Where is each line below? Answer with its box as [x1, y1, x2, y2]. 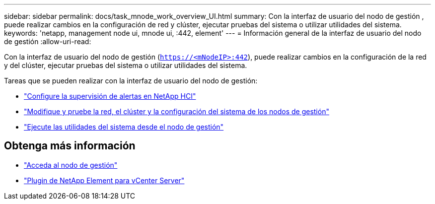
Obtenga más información [4, 139, 136, 152]
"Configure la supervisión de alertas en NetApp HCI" [24, 92, 196, 100]
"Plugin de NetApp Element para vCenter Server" [24, 176, 185, 185]
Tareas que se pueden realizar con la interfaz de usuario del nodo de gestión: [4, 76, 258, 85]
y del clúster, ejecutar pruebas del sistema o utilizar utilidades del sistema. [4, 61, 247, 69]
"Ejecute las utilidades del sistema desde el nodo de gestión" [24, 123, 224, 131]
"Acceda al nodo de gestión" [24, 160, 118, 169]
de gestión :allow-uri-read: [4, 37, 91, 46]
